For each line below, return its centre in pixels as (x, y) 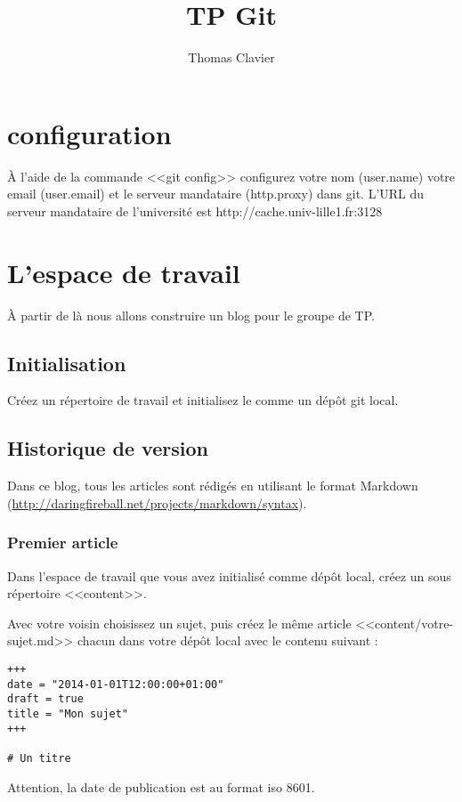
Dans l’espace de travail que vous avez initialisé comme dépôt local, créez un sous (229, 575)
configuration (89, 133)
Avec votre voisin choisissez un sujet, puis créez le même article (179, 623)
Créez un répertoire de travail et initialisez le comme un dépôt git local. (203, 400)
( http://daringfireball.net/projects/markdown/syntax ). (157, 502)
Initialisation (67, 363)
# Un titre (39, 758)
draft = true (45, 699)
